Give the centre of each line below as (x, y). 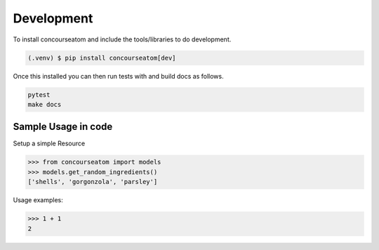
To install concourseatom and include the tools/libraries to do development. (122, 39)
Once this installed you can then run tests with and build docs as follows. (118, 76)
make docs (45, 104)
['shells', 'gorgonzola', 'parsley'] (93, 182)
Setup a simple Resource (49, 143)
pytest (39, 94)
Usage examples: (38, 200)
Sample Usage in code (63, 127)
